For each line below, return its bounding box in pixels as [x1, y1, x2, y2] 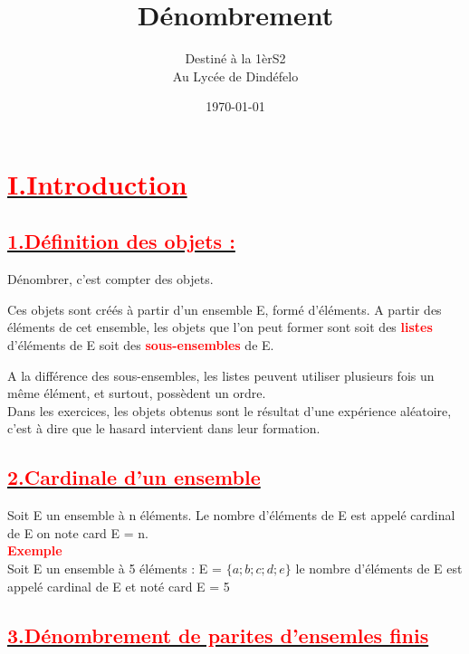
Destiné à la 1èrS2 [185, 49, 286, 68]
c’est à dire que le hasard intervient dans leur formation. [7, 419, 321, 438]
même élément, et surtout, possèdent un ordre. [7, 384, 266, 403]
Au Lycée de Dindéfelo [172, 66, 299, 85]
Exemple [7, 541, 62, 560]
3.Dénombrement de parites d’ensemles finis [7, 621, 429, 649]
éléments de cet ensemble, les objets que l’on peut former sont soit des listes [7, 318, 433, 336]
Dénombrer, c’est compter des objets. [7, 270, 214, 289]
